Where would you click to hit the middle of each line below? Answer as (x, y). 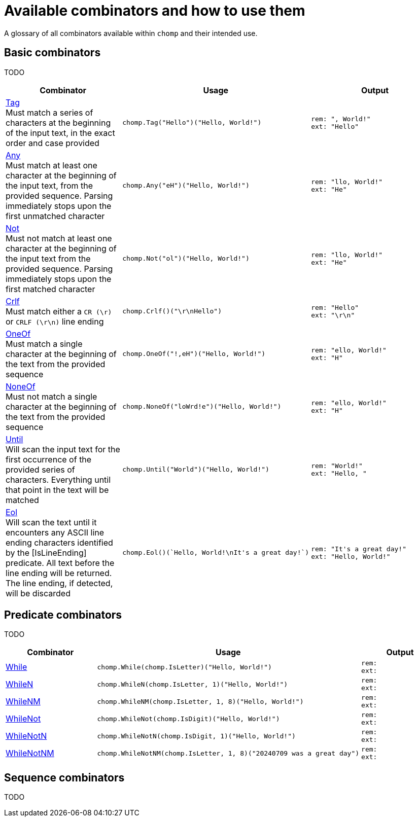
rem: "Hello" (335, 307)
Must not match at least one (59, 238)
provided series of (40, 469)
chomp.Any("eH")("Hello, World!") (186, 186)
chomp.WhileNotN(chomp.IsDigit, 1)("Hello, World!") (196, 736)
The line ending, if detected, (59, 583)
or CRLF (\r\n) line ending (55, 321)
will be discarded (38, 593)
